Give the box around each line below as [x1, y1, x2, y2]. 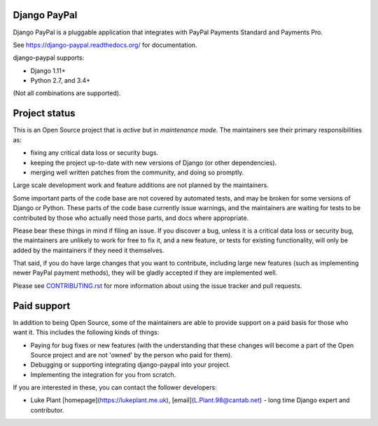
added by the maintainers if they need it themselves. [13, 246, 164, 254]
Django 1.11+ [30, 67, 66, 75]
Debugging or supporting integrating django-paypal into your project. [30, 361, 231, 369]
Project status [13, 107, 76, 119]
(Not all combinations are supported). [13, 89, 121, 97]
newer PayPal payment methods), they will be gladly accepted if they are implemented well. [13, 268, 278, 277]
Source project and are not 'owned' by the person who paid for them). [30, 350, 232, 359]
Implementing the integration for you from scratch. [30, 370, 176, 378]
